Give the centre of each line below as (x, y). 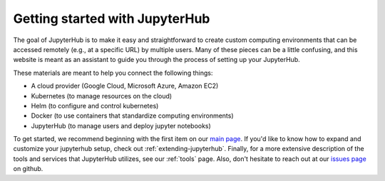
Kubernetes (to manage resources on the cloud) (102, 95)
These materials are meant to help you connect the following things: (113, 73)
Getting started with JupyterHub (112, 19)
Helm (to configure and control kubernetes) (95, 105)
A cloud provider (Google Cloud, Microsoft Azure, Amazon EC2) (125, 86)
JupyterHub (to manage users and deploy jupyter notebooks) (121, 125)
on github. (28, 169)
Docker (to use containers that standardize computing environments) (133, 116)
